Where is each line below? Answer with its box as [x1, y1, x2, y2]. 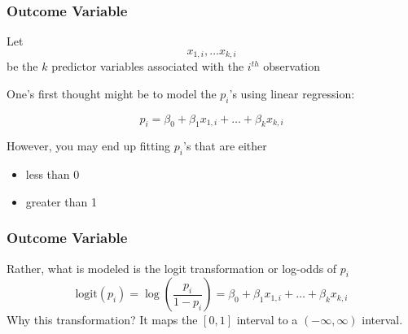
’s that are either [182, 137, 267, 154]
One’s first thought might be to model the [7, 85, 217, 102]
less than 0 [25, 166, 80, 183]
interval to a [236, 311, 298, 328]
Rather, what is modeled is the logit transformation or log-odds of [7, 259, 337, 276]
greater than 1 [25, 193, 97, 210]
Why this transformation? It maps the [7, 311, 198, 328]
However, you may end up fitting [7, 137, 171, 154]
